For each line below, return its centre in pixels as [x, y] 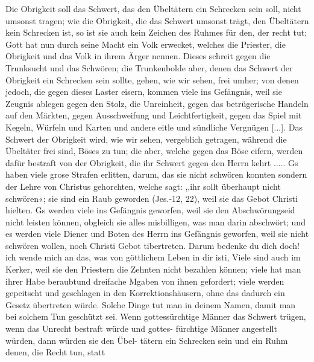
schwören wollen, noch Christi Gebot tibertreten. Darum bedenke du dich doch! [152, 245]
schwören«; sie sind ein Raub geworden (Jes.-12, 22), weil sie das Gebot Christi [152, 198]
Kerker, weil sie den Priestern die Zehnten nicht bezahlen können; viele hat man [153, 269]
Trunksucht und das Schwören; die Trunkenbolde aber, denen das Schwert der [149, 67]
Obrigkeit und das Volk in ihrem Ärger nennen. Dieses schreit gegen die [138, 56]
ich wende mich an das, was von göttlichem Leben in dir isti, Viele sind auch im [153, 257]
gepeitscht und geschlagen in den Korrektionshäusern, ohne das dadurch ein [145, 293]
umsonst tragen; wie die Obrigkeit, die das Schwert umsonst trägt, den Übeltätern [157, 20]
